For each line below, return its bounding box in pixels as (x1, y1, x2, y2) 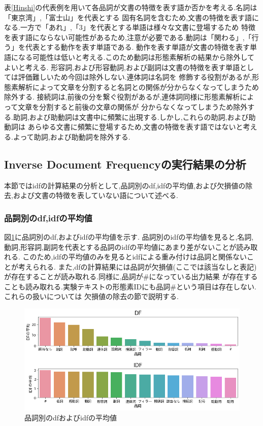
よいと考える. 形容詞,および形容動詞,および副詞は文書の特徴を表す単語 (4, 61, 240, 72)
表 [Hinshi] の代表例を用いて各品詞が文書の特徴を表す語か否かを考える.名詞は (4, 2, 257, 12)
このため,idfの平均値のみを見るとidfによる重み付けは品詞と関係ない (22, 251, 247, 262)
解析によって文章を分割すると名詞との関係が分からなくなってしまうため (18, 81, 259, 92)
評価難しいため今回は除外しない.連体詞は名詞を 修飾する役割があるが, (18, 72, 252, 82)
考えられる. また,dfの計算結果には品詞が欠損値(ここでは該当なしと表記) (18, 261, 257, 272)
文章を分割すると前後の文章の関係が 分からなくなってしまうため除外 (18, 101, 248, 112)
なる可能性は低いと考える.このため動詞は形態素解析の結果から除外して (18, 51, 255, 62)
